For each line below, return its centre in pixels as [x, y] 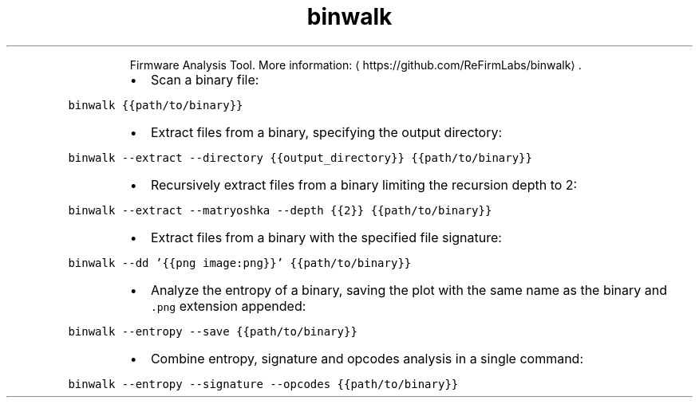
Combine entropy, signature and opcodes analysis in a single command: [367, 358]
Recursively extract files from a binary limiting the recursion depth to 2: [364, 184]
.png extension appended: [228, 306]
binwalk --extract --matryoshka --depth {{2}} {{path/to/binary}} [280, 210]
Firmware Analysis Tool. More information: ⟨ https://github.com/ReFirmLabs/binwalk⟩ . [355, 65]
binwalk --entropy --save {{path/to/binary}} [213, 331]
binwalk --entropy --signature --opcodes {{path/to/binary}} [263, 384]
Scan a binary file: [205, 79]
